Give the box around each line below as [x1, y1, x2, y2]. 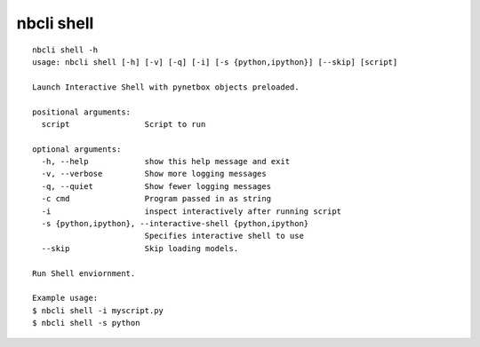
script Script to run [41, 119, 206, 129]
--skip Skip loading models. [41, 243, 239, 253]
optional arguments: [32, 144, 122, 154]
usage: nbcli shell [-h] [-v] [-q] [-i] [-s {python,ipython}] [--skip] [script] [32, 57, 398, 67]
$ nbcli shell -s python [32, 318, 140, 328]
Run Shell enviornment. [32, 268, 136, 279]
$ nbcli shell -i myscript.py [32, 305, 164, 315]
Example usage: [32, 293, 99, 304]
